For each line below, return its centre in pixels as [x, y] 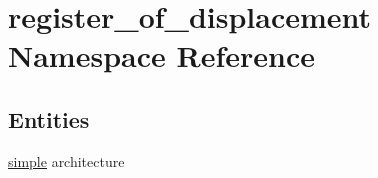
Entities [49, 118]
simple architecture [66, 160]
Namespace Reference [161, 55]
